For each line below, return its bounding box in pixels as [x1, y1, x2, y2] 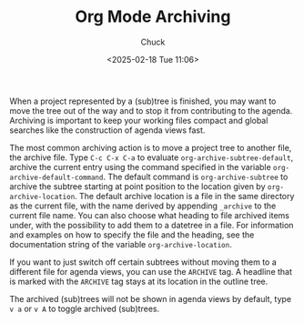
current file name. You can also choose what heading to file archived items [9, 209, 289, 220]
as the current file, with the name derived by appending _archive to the [9, 200, 277, 211]
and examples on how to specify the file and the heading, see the [9, 229, 255, 240]
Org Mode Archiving [75, 6, 231, 27]
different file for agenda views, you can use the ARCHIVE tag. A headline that [9, 266, 293, 277]
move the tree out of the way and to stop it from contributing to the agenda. [9, 105, 293, 116]
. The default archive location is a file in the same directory [74, 190, 295, 201]
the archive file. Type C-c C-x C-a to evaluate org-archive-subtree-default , [9, 152, 294, 163]
